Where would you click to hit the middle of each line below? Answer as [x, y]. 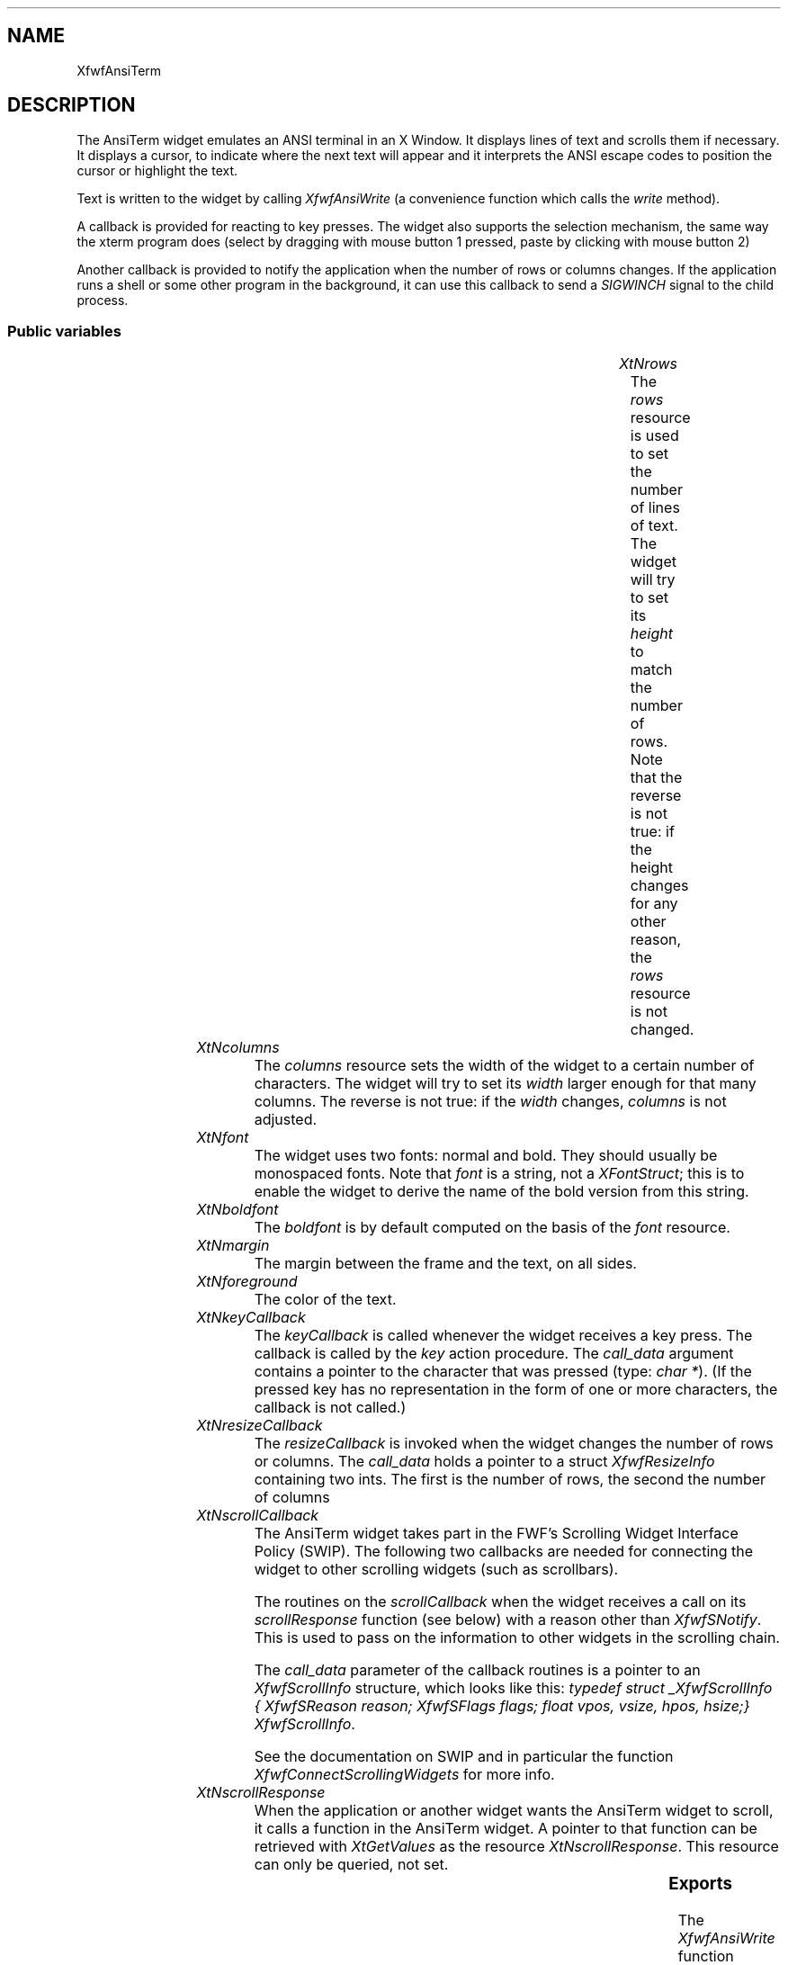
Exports [700, 1884]
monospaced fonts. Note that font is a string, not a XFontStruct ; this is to [499, 1174]
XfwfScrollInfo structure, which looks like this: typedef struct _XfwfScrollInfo [513, 1688]
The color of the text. [325, 1300]
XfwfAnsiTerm [119, 70]
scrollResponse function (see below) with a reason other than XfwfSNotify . [508, 1620]
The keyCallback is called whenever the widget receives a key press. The [503, 1336]
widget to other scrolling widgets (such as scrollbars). [436, 1570]
